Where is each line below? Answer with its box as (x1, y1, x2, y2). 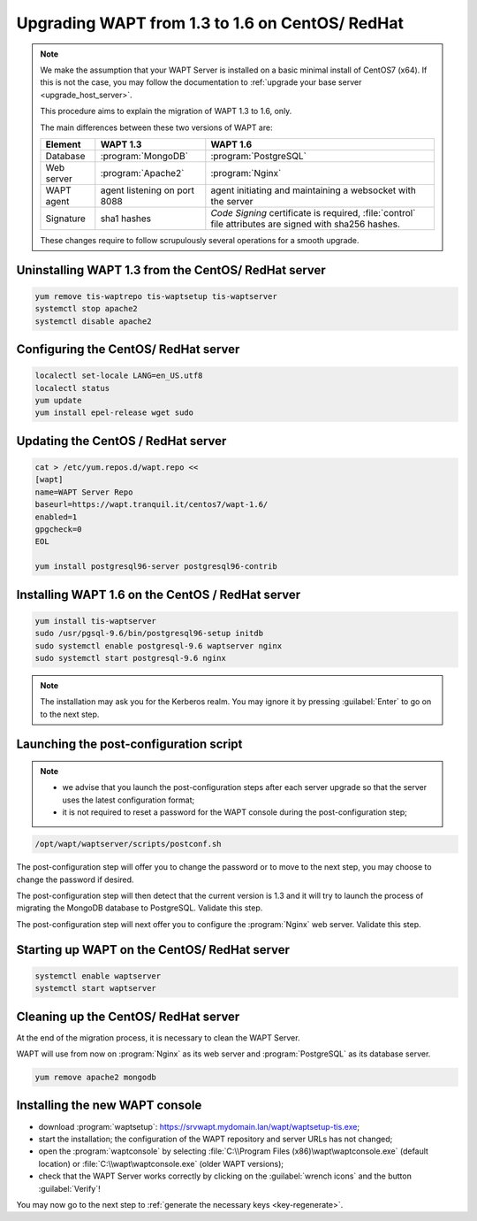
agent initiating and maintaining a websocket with (210, 184, 417, 196)
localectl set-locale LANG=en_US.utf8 (34, 371, 203, 380)
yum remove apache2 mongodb (34, 1072, 156, 1083)
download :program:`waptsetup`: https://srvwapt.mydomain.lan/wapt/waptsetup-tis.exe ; (38, 1121, 360, 1132)
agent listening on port (100, 184, 194, 196)
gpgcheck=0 (34, 524, 82, 534)
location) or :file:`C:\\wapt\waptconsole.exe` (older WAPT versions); (38, 1158, 284, 1169)
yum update (34, 395, 82, 406)
